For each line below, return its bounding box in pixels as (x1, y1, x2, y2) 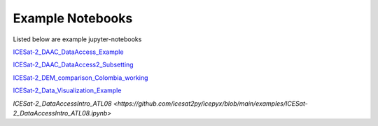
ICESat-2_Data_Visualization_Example (13, 86, 122, 94)
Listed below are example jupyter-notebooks (13, 35, 142, 43)
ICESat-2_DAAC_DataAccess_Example (13, 48, 124, 56)
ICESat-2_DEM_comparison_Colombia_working (13, 73, 148, 82)
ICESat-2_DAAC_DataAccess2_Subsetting (13, 60, 134, 69)
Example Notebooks (13, 10, 133, 26)
